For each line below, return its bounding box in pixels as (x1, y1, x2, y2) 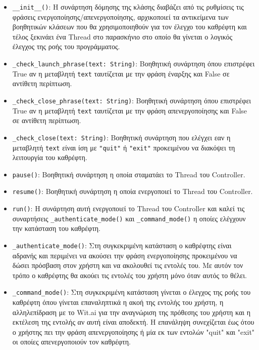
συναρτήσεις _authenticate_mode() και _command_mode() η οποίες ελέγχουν (12, 213, 246, 223)
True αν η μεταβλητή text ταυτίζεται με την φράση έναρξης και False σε (12, 68, 230, 79)
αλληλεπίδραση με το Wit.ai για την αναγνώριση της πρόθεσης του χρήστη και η (12, 306, 251, 317)
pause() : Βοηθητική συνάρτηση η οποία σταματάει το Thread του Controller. (12, 169, 245, 179)
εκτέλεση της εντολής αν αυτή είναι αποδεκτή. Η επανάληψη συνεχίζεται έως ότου (12, 317, 254, 327)
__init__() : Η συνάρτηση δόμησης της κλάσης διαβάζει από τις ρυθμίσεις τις (12, 2, 244, 12)
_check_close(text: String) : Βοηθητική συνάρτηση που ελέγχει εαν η (12, 132, 231, 142)
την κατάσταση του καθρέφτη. (12, 223, 100, 234)
